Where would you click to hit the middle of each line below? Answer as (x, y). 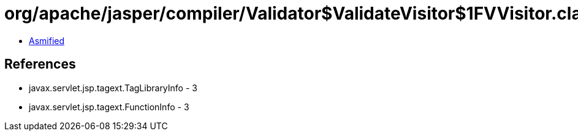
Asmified (47, 40)
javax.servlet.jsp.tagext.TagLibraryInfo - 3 (113, 88)
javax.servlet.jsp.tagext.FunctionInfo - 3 (109, 107)
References (40, 64)
